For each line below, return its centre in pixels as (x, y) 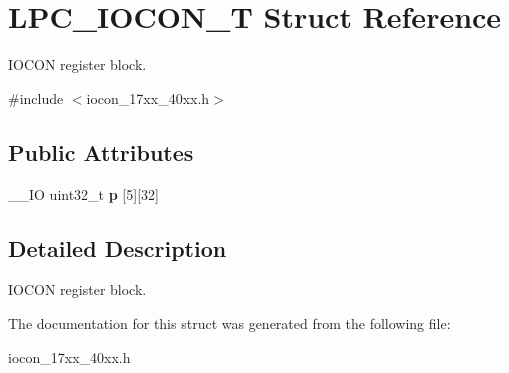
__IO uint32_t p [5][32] (83, 193)
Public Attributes (101, 151)
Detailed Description (117, 247)
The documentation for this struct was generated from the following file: (229, 322)
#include (36, 97)
